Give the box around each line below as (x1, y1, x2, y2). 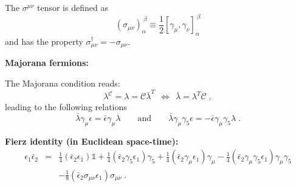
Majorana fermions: (5, 56, 89, 69)
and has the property (5, 34, 83, 47)
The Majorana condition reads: (5, 76, 120, 89)
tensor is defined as (36, 1, 108, 13)
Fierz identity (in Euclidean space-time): (5, 134, 179, 147)
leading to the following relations (5, 100, 127, 113)
